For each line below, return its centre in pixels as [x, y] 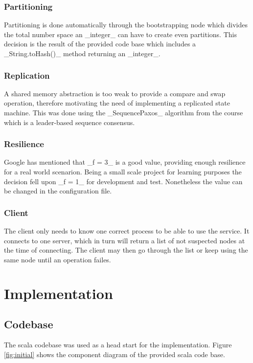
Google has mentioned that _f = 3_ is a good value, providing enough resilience [125, 162]
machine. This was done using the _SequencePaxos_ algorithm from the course [124, 112]
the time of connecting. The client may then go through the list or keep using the [126, 250]
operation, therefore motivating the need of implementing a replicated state [117, 103]
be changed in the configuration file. [58, 191]
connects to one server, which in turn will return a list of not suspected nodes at [125, 240]
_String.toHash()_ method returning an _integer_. [82, 53]
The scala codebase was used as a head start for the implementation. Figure [118, 344]
